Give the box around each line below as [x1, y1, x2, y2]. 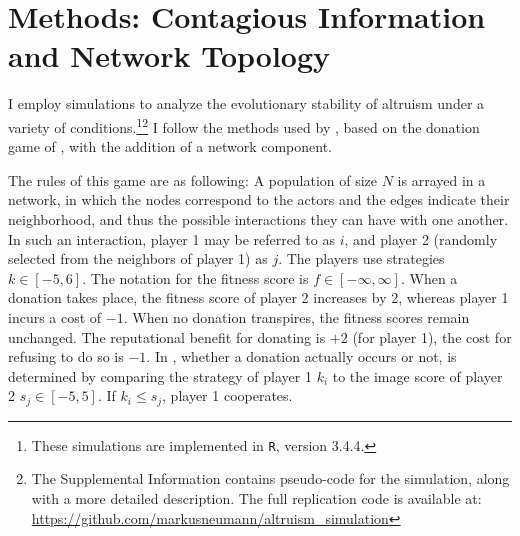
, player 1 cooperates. [162, 385, 293, 406]
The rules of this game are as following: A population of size [8, 169, 378, 190]
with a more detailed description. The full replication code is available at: [31, 487, 482, 508]
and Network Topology [8, 35, 331, 76]
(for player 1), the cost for [352, 326, 512, 347]
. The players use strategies [278, 248, 445, 269]
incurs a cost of [8, 306, 102, 327]
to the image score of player [332, 365, 503, 386]
